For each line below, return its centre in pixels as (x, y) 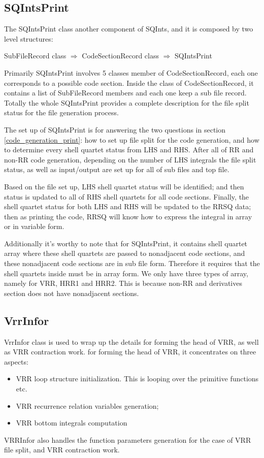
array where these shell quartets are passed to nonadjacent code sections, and (125, 253)
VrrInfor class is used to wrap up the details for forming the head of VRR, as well (131, 341)
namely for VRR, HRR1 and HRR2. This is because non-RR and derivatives (123, 283)
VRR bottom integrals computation (72, 423)
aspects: (16, 361)
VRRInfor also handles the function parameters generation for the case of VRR (128, 439)
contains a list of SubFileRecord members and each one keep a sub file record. (125, 93)
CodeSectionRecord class (121, 56)
